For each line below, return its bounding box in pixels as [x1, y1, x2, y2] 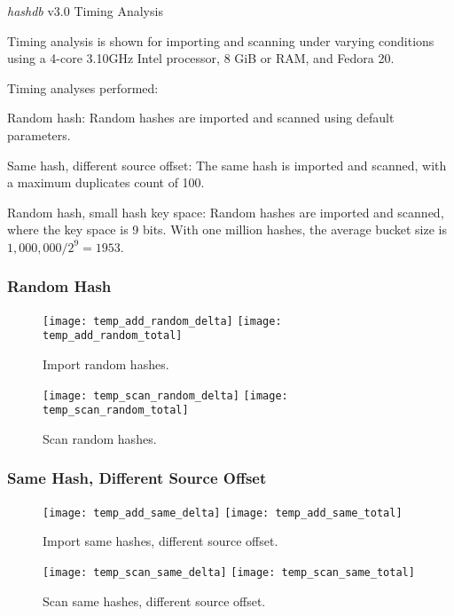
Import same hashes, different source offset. [43, 532, 278, 550]
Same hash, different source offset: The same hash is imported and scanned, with [7, 155, 447, 174]
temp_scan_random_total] [43, 404, 189, 417]
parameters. [7, 125, 71, 144]
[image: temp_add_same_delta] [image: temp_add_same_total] [43, 506, 403, 519]
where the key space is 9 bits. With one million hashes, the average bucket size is [7, 220, 447, 239]
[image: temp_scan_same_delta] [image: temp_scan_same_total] [43, 566, 415, 580]
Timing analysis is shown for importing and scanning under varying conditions [7, 31, 434, 50]
